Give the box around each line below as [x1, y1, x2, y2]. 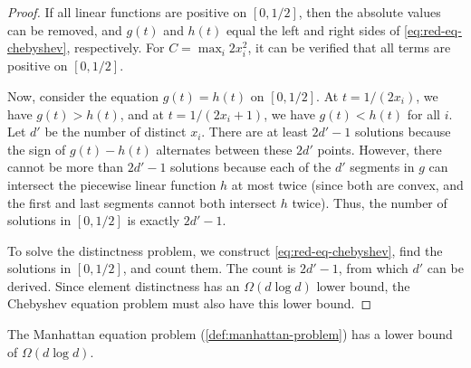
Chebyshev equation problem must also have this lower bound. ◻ [7, 294, 372, 313]
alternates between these [156, 139, 293, 158]
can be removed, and [7, 20, 122, 39]
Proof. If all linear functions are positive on [7, 3, 247, 21]
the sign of [7, 139, 66, 158]
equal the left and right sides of [226, 20, 400, 39]
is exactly [127, 211, 180, 230]
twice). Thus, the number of [292, 193, 447, 212]
